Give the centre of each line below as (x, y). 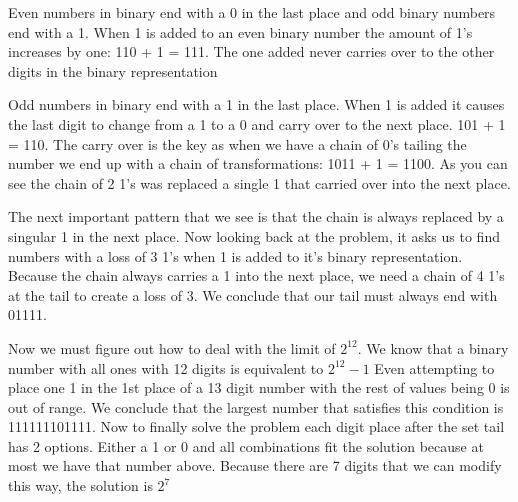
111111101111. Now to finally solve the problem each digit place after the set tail (256, 426)
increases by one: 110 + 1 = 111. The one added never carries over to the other (251, 51)
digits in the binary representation (113, 70)
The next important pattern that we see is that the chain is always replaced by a (256, 216)
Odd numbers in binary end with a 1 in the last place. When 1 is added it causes (256, 104)
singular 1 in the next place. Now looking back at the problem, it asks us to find (254, 235)
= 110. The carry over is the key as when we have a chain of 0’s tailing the (237, 143)
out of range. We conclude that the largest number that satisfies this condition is (256, 406)
